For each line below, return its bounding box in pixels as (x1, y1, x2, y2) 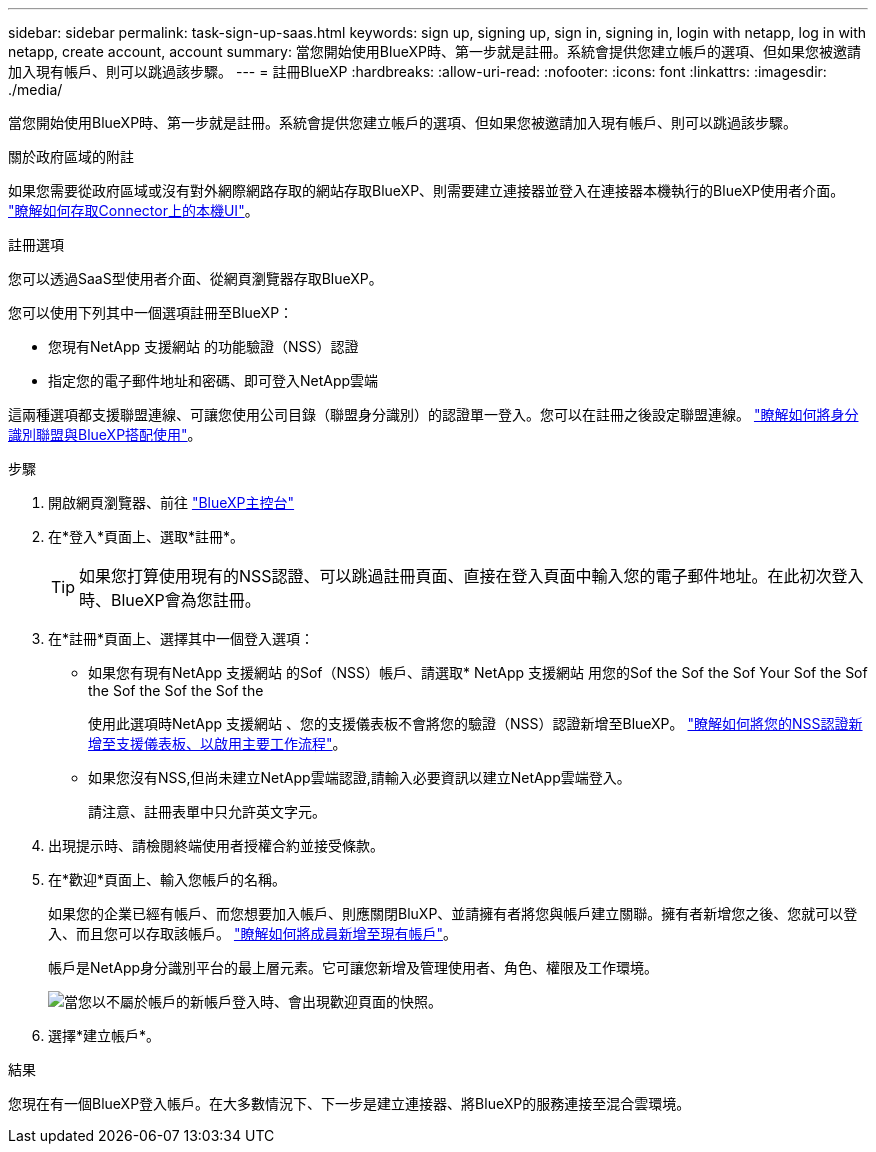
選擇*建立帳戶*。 (48, 1027, 161, 1044)
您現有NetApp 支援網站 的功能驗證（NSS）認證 (48, 338, 359, 355)
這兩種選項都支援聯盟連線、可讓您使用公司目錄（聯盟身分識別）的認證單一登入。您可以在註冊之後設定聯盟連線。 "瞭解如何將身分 (8, 406, 859, 423)
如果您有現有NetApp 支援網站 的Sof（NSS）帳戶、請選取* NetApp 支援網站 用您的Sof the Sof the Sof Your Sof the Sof (88, 664, 868, 681)
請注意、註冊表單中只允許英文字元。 (88, 803, 326, 820)
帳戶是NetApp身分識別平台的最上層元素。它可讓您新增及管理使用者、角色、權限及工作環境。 (48, 959, 659, 976)
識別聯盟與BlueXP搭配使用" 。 (8, 426, 202, 443)
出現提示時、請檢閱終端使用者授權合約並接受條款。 (48, 837, 384, 854)
